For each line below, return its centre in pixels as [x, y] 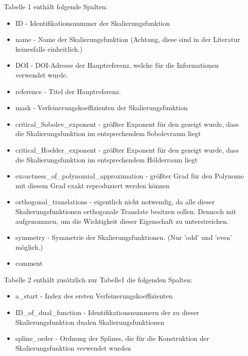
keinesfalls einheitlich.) [49, 49]
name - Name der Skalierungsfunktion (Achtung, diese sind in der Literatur [128, 39]
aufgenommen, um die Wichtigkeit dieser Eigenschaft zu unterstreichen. [122, 221]
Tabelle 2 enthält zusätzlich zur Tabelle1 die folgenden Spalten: [98, 279]
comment [29, 263]
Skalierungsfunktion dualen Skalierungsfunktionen [90, 322]
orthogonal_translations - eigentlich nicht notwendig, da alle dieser [115, 202]
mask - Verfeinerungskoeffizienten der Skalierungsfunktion [101, 108]
